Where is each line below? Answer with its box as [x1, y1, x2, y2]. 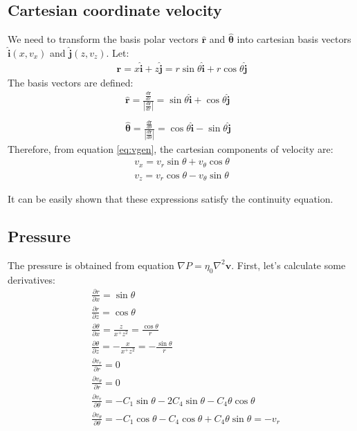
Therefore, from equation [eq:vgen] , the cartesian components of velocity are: [8, 141, 333, 156]
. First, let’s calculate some [231, 257, 346, 272]
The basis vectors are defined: [8, 75, 134, 89]
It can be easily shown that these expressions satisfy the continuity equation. [8, 192, 333, 206]
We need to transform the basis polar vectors [8, 32, 199, 46]
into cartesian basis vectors [237, 32, 351, 46]
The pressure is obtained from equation [8, 257, 174, 272]
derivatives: [8, 272, 55, 286]
